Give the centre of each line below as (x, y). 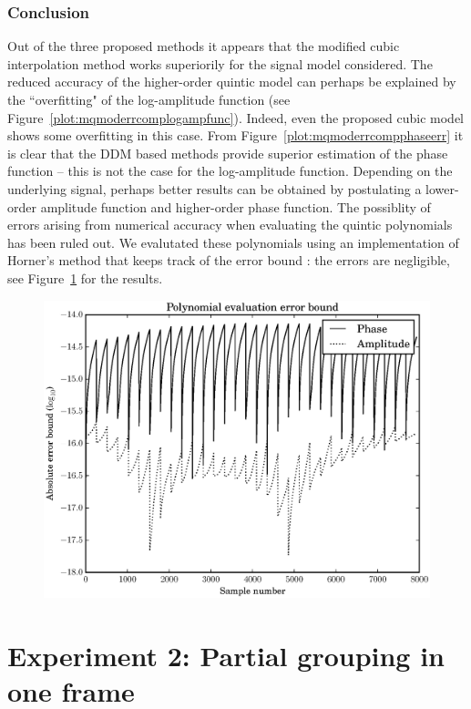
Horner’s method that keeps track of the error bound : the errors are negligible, (229, 260)
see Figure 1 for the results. (85, 277)
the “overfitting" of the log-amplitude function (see (149, 99)
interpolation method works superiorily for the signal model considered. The (220, 63)
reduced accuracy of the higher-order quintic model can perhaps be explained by (232, 82)
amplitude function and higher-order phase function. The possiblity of (235, 206)
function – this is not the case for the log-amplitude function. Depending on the (230, 171)
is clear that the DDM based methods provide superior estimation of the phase (228, 153)
